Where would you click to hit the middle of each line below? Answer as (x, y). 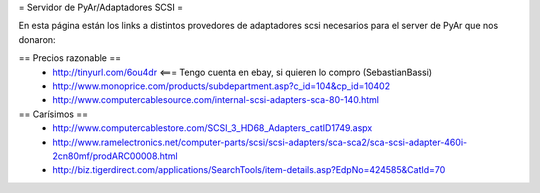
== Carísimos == (53, 114)
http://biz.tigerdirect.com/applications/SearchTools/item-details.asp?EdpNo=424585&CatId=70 (249, 170)
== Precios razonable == (70, 58)
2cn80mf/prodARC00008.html (115, 156)
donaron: (37, 39)
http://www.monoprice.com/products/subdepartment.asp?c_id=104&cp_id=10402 (221, 86)
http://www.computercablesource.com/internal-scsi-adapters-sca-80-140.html (216, 100)
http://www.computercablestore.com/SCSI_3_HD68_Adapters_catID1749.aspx (212, 128)
